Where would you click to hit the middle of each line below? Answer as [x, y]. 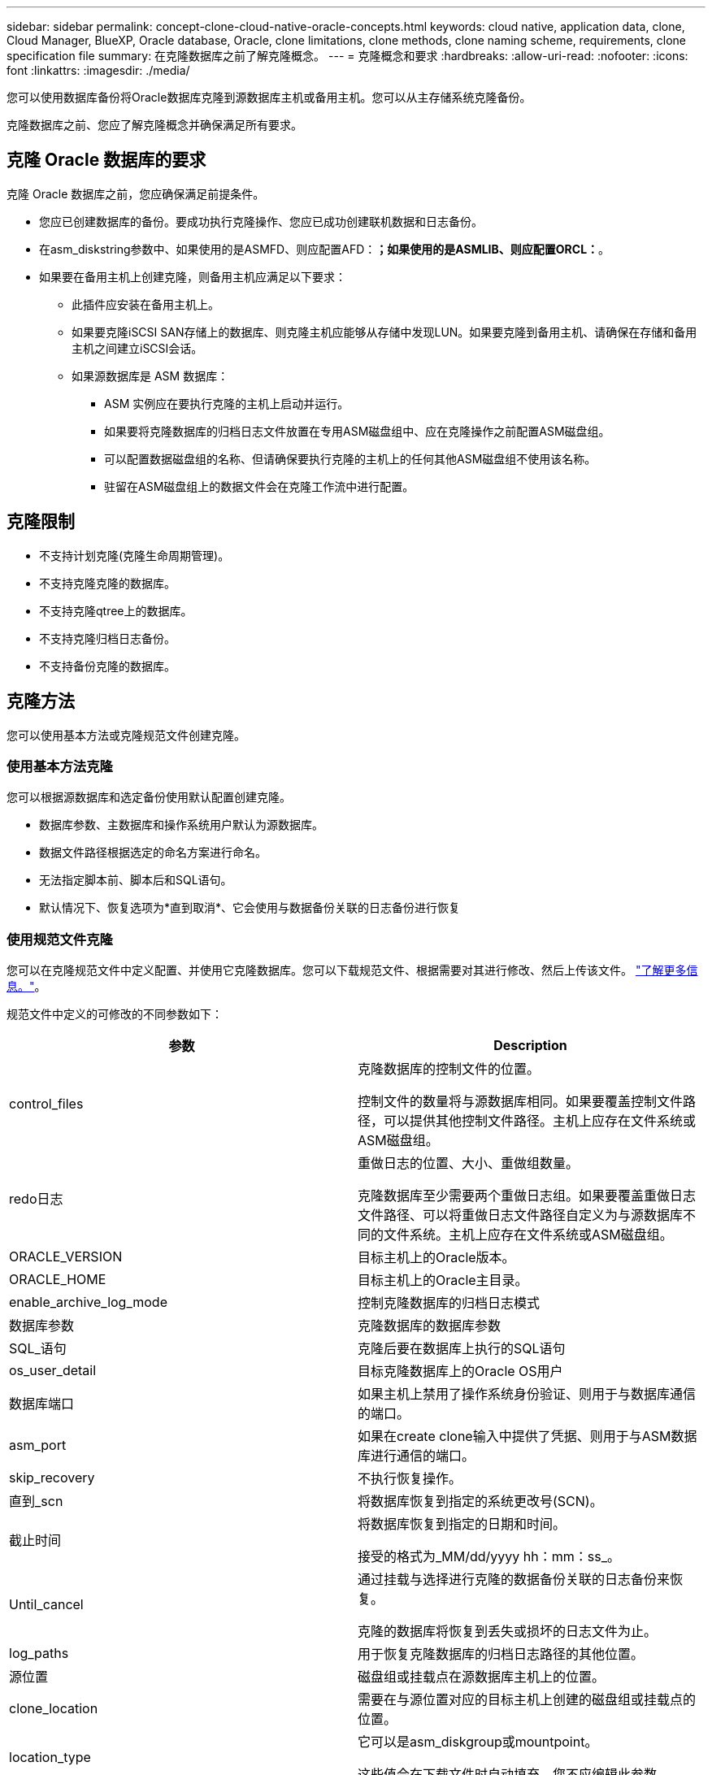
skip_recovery [52, 1478]
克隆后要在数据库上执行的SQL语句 [462, 1349]
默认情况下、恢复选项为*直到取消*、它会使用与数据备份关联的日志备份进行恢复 [250, 908]
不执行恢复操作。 [410, 1479]
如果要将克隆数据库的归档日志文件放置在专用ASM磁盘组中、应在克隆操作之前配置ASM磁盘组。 [357, 431]
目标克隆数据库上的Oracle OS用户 [460, 1371]
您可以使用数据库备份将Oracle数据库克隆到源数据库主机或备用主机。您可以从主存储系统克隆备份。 [269, 97]
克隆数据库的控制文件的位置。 [449, 1069]
